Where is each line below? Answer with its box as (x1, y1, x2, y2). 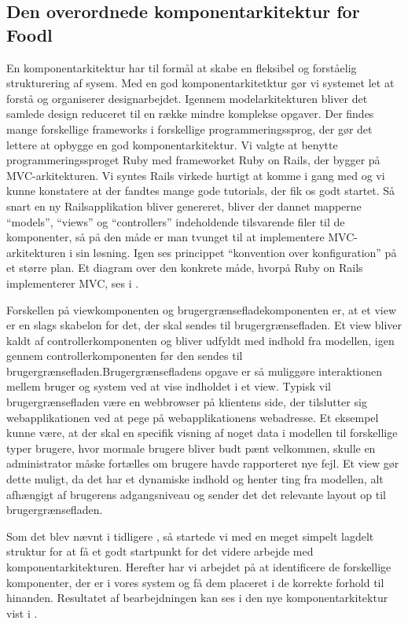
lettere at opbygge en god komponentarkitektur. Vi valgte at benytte (6, 136, 338, 152)
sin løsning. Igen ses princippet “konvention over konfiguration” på (75, 244, 397, 260)
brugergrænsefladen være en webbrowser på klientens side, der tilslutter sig (6, 394, 367, 410)
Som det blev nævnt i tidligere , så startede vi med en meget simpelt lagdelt (6, 527, 374, 544)
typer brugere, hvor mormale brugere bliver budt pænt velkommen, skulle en (6, 439, 376, 456)
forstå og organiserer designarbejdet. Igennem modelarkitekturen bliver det (6, 90, 368, 106)
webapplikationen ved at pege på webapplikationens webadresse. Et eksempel (6, 409, 379, 425)
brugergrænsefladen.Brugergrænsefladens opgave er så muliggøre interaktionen (6, 362, 383, 379)
